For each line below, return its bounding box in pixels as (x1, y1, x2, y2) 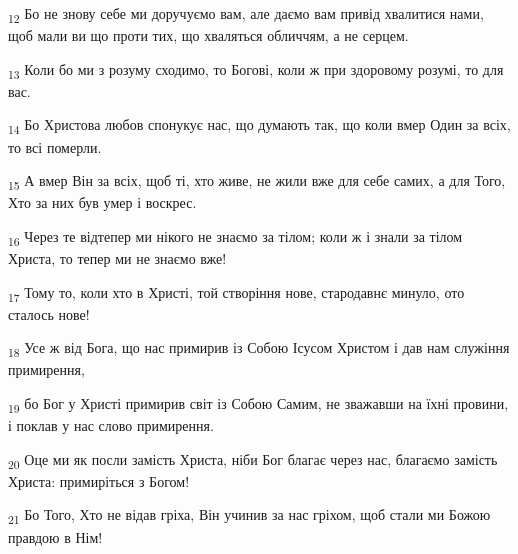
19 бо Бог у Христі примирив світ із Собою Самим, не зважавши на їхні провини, (8, 393, 509, 416)
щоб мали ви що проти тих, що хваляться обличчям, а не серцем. (8, 25, 409, 46)
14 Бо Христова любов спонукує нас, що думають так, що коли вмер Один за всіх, (8, 114, 511, 138)
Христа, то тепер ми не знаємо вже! (8, 248, 227, 268)
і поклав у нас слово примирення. (8, 415, 214, 436)
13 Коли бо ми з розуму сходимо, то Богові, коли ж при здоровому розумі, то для (8, 58, 504, 82)
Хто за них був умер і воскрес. (8, 192, 197, 213)
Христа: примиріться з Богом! (8, 470, 190, 491)
